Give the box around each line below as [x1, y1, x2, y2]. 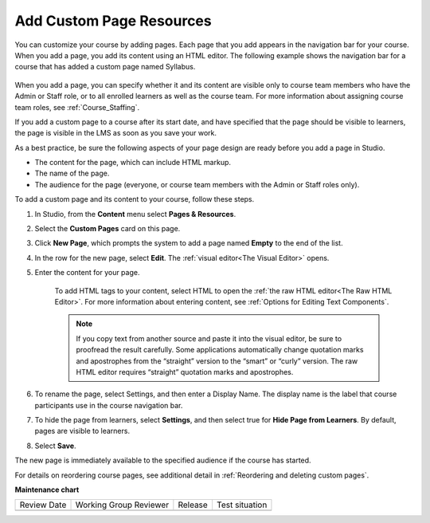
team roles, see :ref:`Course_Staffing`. [14, 102, 139, 112]
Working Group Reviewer [75, 499, 170, 510]
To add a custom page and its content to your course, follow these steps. [14, 195, 255, 204]
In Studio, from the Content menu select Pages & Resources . [34, 209, 236, 218]
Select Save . [34, 441, 76, 450]
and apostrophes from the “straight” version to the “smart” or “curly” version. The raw [76, 356, 358, 366]
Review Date [19, 499, 67, 510]
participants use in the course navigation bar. [34, 400, 183, 410]
